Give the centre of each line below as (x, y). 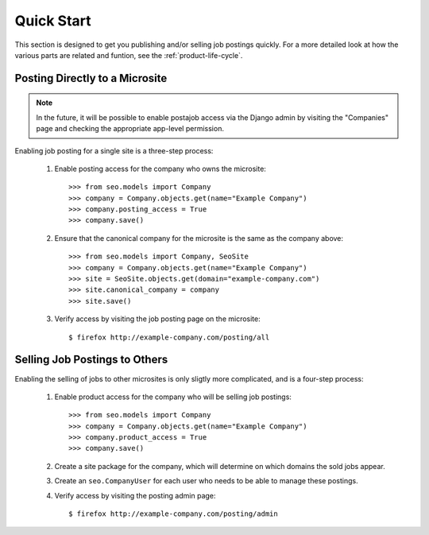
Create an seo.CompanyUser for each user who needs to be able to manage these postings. (206, 481)
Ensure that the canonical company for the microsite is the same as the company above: (199, 238)
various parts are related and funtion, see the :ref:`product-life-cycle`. (129, 55)
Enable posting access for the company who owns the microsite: (160, 169)
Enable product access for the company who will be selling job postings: (173, 397)
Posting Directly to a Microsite (91, 78)
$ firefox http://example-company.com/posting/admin (173, 514)
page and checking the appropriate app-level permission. (130, 129)
